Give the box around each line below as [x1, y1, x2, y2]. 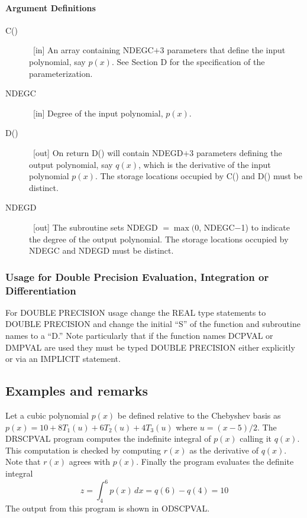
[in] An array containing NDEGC [33, 44, 154, 56]
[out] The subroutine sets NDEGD [33, 221, 158, 233]
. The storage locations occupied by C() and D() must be [95, 170, 302, 182]
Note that [5, 455, 41, 468]
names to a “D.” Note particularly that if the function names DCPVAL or [5, 329, 273, 342]
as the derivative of [189, 443, 258, 456]
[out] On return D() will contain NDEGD [33, 146, 183, 158]
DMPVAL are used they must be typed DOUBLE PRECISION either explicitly [5, 341, 295, 353]
